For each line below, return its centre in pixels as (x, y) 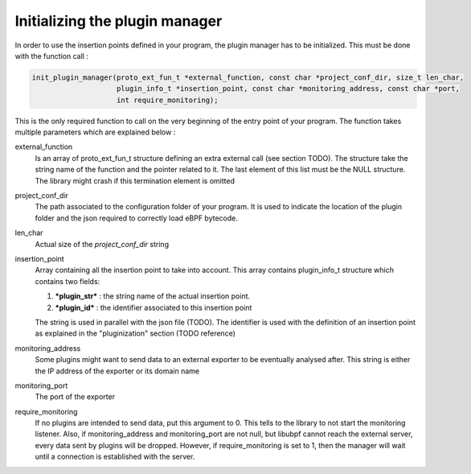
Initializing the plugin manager (119, 21)
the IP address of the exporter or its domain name (117, 371)
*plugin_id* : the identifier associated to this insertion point (154, 307)
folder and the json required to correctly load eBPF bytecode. (137, 218)
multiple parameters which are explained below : (95, 132)
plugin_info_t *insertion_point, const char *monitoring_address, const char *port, (288, 89)
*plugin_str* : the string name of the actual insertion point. (153, 296)
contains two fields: (68, 281)
